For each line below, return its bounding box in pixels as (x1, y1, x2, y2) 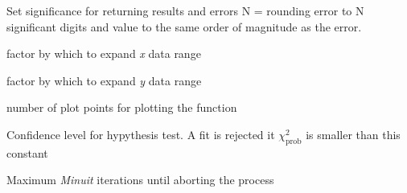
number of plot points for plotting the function (6, 99, 237, 116)
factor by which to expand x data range (6, 45, 201, 62)
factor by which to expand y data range (6, 72, 202, 88)
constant (6, 144, 48, 161)
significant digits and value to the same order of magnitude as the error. (6, 18, 362, 35)
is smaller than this (306, 125, 401, 142)
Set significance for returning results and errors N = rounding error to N (6, 2, 364, 18)
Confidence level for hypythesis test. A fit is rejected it (6, 125, 275, 142)
